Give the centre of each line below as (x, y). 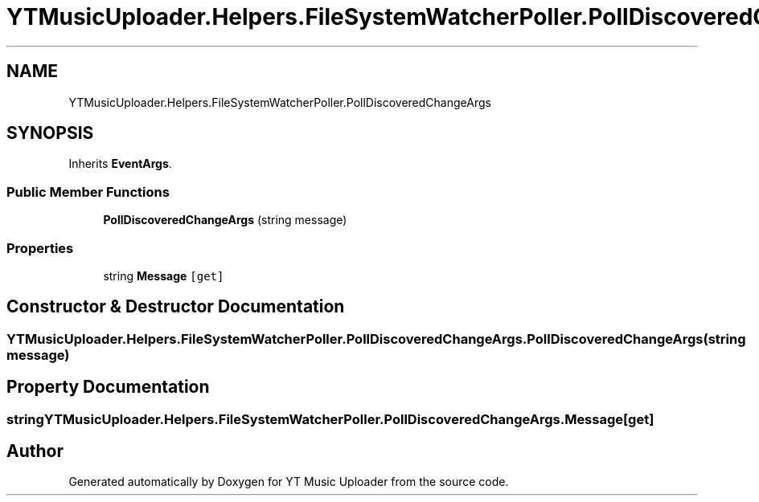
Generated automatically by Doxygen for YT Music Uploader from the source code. (289, 482)
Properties (40, 248)
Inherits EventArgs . (120, 164)
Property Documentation (108, 387)
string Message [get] (164, 275)
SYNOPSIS (50, 133)
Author (35, 451)
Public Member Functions (88, 192)
